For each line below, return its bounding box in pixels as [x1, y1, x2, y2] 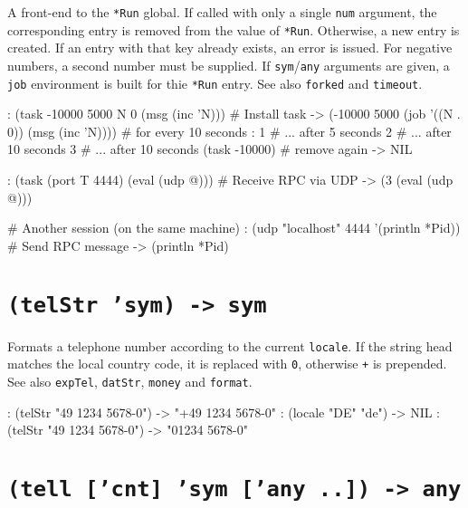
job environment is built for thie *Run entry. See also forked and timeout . [7, 73, 423, 92]
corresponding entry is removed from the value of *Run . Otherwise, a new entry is [7, 20, 460, 39]
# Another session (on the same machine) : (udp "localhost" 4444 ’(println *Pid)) [7, 218, 461, 237]
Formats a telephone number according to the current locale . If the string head [7, 336, 453, 355]
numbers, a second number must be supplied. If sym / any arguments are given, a [7, 55, 450, 74]
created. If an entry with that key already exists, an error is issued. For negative [7, 38, 453, 57]
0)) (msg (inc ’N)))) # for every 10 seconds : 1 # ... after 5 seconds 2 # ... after [7, 121, 452, 140]
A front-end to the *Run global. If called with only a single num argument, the [7, 3, 437, 21]
